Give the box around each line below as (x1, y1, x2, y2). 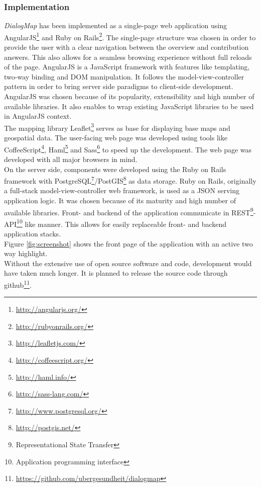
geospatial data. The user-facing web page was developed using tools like (4, 132, 227, 143)
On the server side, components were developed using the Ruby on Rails (4, 164, 226, 174)
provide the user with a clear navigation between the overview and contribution (4, 42, 249, 52)
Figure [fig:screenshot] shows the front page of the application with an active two (4, 238, 253, 249)
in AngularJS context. (4, 111, 72, 121)
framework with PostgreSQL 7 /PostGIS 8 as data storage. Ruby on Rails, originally (4, 174, 256, 186)
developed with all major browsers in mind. (4, 153, 138, 164)
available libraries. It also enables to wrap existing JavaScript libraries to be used (4, 101, 254, 111)
